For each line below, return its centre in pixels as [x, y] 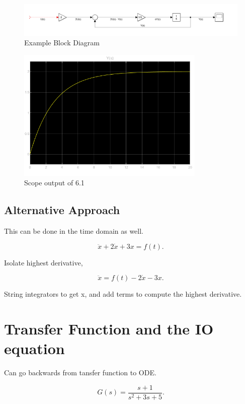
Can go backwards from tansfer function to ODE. [80, 373]
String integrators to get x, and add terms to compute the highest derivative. [123, 294]
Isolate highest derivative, [44, 262]
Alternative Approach [62, 210]
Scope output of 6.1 [54, 183]
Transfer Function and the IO [109, 328]
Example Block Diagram [62, 43]
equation [34, 348]
